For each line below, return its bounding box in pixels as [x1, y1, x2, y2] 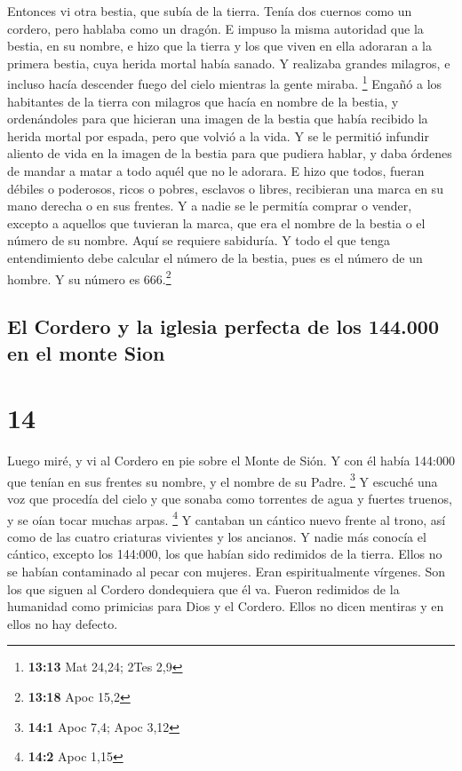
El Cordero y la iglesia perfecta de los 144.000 [7, 313, 439, 340]
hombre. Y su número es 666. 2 [7, 266, 171, 288]
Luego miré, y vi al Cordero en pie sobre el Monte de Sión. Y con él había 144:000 [7, 451, 456, 470]
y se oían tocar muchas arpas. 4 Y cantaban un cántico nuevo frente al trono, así [7, 507, 446, 529]
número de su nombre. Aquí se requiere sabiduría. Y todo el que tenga [7, 231, 390, 250]
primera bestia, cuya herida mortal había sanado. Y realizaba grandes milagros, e [7, 53, 450, 72]
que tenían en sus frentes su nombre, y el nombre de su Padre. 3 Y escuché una [7, 469, 438, 490]
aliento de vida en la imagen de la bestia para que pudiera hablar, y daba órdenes [7, 144, 452, 163]
